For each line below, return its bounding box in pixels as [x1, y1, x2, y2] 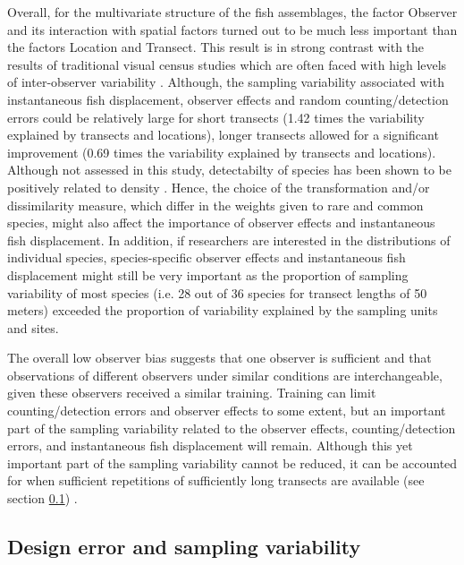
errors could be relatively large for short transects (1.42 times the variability [7, 107, 425, 126]
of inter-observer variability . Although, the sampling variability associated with [7, 73, 444, 91]
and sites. [7, 318, 59, 337]
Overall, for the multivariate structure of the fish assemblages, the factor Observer [7, 3, 458, 21]
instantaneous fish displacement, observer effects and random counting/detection [7, 90, 449, 108]
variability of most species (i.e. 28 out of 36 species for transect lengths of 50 [7, 283, 427, 302]
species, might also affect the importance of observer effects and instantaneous [7, 213, 435, 232]
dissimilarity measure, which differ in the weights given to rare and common [7, 195, 424, 214]
